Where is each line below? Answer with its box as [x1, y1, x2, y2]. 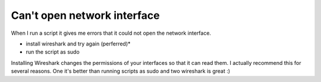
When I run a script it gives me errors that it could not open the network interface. [11, 29, 211, 37]
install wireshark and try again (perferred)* [26, 40, 131, 47]
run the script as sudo [26, 48, 80, 55]
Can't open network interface [11, 9, 160, 22]
